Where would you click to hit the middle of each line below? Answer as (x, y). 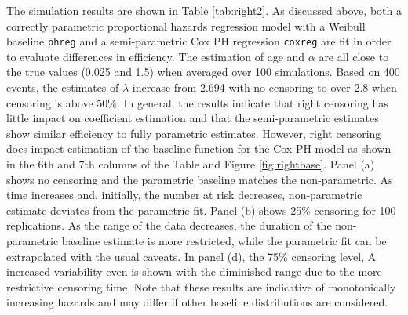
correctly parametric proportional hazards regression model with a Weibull (186, 25)
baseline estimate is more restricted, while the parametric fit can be (224, 240)
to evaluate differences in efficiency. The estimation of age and (156, 56)
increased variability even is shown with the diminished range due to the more (194, 272)
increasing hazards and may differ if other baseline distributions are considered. (197, 302)
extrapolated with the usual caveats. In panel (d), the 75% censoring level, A (191, 256)
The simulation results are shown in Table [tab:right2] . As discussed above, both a (204, 10)
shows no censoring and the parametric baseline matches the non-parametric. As (200, 179)
